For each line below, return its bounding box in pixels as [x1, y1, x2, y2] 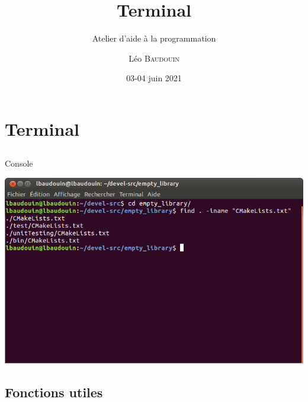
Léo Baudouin [129, 52, 179, 64]
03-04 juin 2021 [126, 72, 182, 84]
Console [5, 157, 33, 170]
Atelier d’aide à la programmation [92, 32, 216, 44]
